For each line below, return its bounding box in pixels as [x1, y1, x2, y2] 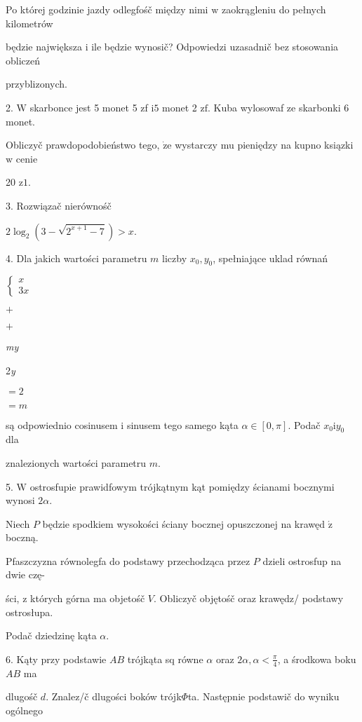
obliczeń [6, 53, 40, 67]
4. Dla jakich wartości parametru [6, 250, 147, 265]
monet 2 [162, 100, 197, 114]
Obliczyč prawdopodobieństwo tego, [6, 137, 160, 152]
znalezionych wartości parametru [6, 455, 147, 470]
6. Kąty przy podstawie [6, 651, 107, 666]
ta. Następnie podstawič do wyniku [187, 689, 340, 704]
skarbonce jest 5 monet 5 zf [29, 100, 148, 114]
